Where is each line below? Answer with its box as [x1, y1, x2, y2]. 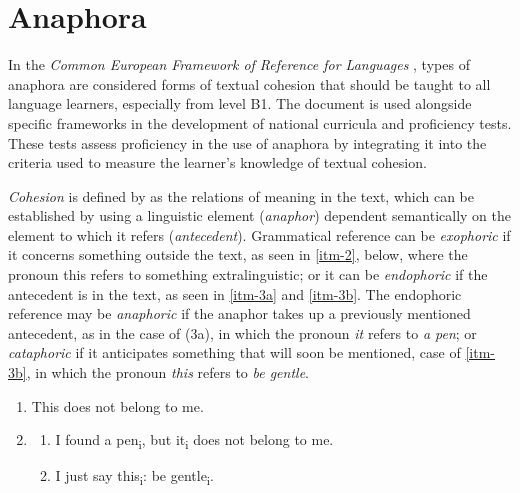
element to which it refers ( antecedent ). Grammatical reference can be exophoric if [8, 224, 511, 245]
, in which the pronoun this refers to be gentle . [26, 362, 310, 383]
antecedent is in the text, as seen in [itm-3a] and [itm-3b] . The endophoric [8, 283, 462, 304]
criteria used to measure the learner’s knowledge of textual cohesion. [8, 152, 427, 173]
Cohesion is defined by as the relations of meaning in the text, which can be [8, 185, 474, 206]
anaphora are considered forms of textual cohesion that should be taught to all [8, 73, 491, 94]
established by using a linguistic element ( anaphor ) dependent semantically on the [8, 205, 511, 226]
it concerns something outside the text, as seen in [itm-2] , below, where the [8, 244, 468, 265]
